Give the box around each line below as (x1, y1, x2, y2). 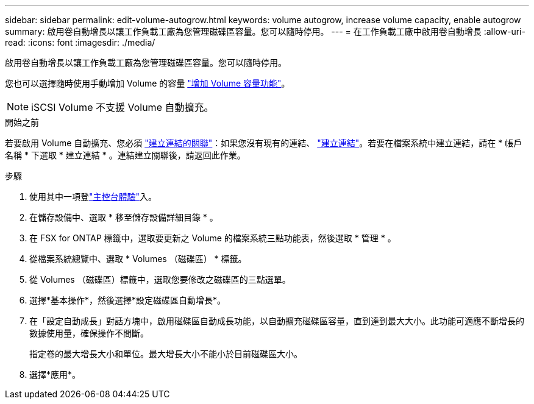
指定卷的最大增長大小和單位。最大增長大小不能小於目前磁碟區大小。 (29, 349, 302, 359)
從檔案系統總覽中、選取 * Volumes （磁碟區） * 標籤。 (29, 253, 247, 264)
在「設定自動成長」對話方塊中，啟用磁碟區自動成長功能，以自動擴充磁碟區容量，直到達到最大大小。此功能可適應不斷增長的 (29, 316, 524, 326)
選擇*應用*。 (29, 369, 81, 380)
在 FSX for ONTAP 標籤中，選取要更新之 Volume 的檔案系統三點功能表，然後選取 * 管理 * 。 (29, 233, 396, 243)
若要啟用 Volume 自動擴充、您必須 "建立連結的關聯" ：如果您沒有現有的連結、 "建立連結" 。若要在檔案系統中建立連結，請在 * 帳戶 (5, 138, 522, 148)
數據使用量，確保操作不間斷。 (29, 328, 149, 338)
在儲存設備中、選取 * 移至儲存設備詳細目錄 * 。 (29, 212, 218, 222)
